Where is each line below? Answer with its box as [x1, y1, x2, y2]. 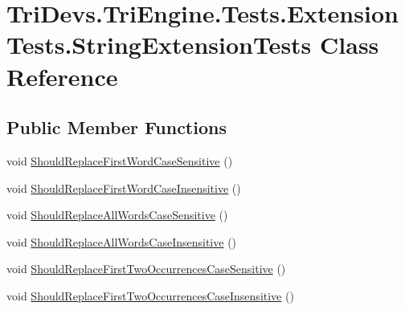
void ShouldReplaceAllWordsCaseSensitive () [6, 206, 228, 223]
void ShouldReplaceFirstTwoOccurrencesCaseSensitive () [6, 260, 286, 277]
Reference [6, 59, 118, 92]
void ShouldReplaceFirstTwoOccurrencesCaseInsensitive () [6, 287, 294, 304]
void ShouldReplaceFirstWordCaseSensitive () [6, 152, 233, 169]
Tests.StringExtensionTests [6, 28, 312, 61]
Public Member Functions [6, 115, 227, 140]
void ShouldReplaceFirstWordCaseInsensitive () [6, 179, 241, 196]
